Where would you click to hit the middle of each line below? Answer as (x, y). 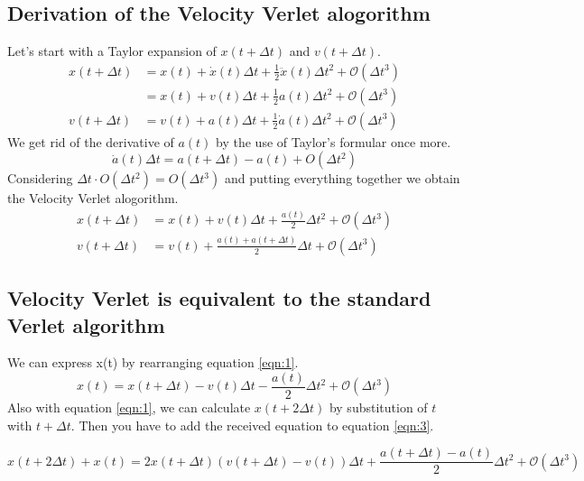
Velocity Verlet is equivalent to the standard (219, 298)
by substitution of (378, 407)
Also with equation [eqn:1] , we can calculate (129, 407)
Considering (40, 178)
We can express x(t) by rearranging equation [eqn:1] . (153, 362)
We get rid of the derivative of (91, 141)
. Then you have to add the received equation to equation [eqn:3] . (252, 425)
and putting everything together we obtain (342, 178)
